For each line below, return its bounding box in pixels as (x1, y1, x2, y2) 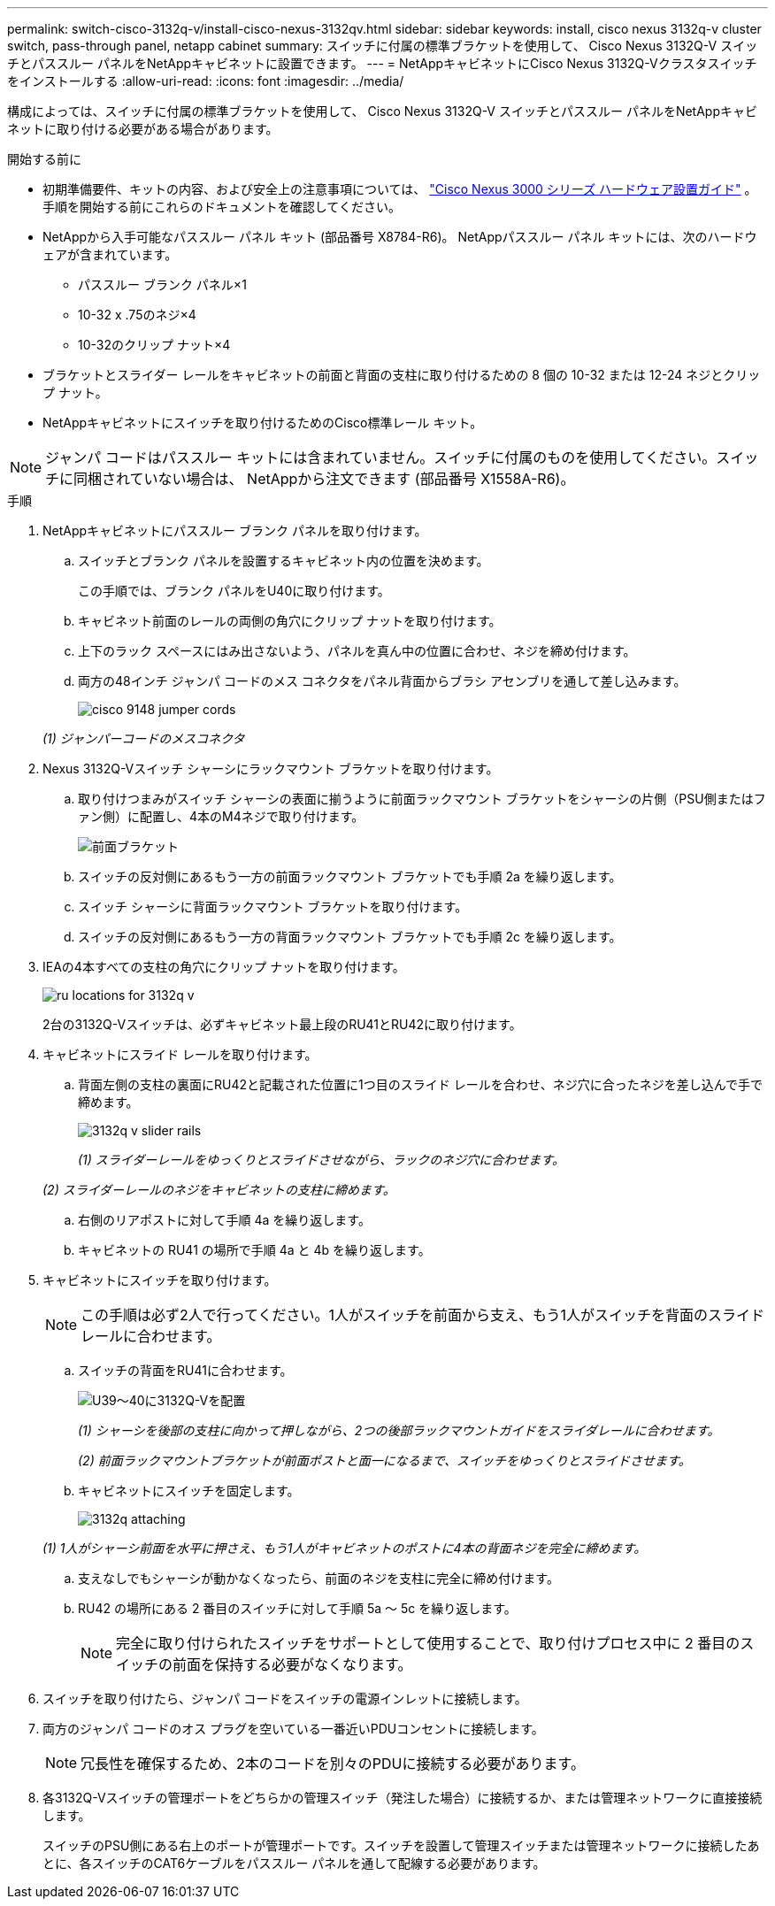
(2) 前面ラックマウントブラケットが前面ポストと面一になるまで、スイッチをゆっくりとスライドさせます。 (78, 1453, 691, 1468)
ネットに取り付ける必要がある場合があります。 (7, 121, 279, 136)
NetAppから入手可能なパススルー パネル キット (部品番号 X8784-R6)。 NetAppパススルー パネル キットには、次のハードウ (42, 229, 757, 244)
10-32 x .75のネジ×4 (78, 307, 196, 322)
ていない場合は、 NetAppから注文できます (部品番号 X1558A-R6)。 (129, 470, 575, 488)
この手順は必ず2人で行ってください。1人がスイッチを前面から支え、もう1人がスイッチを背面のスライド (81, 1306, 765, 1324)
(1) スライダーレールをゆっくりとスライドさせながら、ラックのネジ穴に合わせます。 (78, 1152, 564, 1167)
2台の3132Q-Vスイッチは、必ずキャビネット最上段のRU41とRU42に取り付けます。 (42, 1017, 522, 1032)
